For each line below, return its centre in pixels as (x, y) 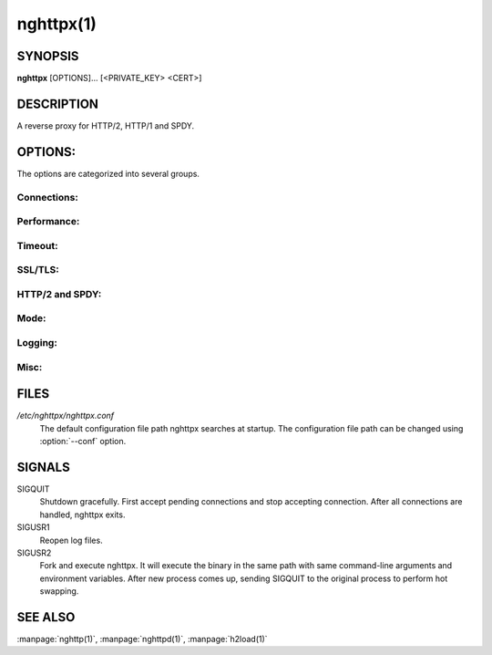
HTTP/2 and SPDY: (59, 294)
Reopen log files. (72, 540)
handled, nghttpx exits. (82, 515)
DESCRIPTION (58, 104)
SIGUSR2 (34, 553)
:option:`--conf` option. (83, 442)
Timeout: (37, 245)
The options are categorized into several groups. (108, 173)
